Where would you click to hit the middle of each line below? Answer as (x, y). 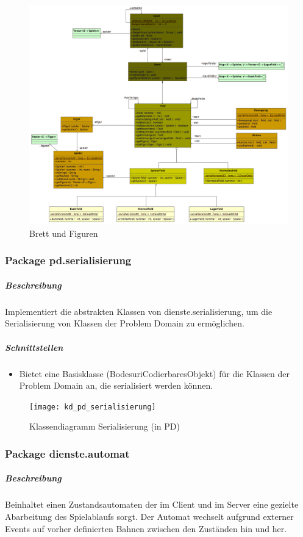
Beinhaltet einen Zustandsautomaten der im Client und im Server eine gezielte (152, 504)
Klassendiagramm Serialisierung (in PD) (105, 426)
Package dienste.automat (67, 453)
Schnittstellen (34, 347)
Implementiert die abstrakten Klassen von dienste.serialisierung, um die (139, 311)
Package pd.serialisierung (68, 260)
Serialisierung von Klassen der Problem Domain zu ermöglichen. (125, 323)
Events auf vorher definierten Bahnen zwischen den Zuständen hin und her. (146, 528)
